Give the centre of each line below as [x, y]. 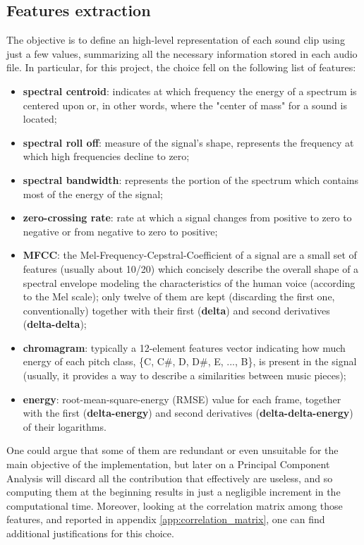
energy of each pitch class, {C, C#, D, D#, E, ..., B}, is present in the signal [190, 361]
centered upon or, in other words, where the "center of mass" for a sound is [185, 105]
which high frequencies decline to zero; [106, 156]
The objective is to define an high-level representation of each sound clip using [176, 40]
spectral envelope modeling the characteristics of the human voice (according [189, 282]
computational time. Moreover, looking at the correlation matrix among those [175, 505]
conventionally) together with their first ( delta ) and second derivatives [176, 310]
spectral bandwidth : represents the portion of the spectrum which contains [191, 179]
